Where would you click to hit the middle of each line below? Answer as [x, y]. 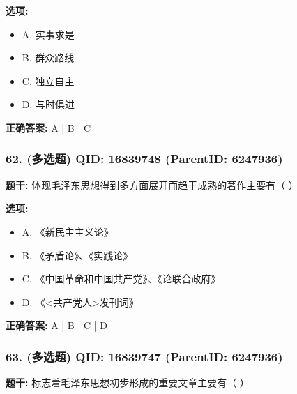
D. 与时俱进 [48, 104]
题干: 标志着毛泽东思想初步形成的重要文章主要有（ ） [128, 382]
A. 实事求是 [48, 34]
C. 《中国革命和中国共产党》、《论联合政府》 [121, 279]
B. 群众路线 [48, 58]
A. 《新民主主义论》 [68, 231]
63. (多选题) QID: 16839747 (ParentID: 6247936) [144, 356]
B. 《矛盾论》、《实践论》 [77, 255]
